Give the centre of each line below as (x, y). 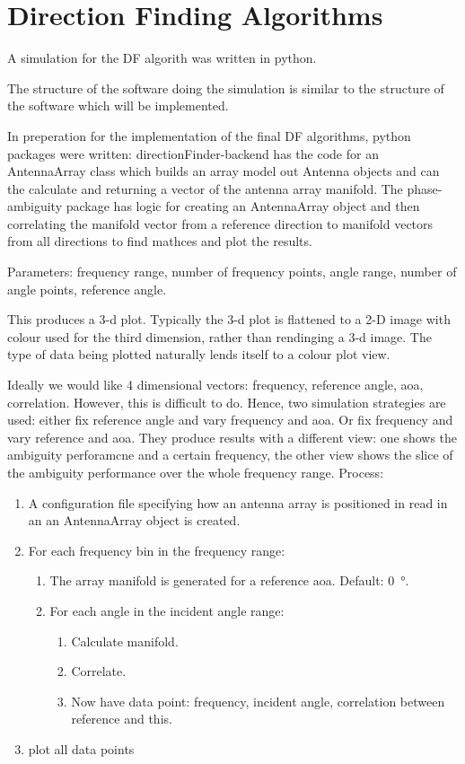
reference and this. (122, 719)
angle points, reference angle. (87, 289)
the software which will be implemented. (118, 105)
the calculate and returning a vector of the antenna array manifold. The (205, 188)
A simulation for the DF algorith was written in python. (162, 58)
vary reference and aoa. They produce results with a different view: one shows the (232, 437)
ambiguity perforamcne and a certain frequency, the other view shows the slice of (230, 455)
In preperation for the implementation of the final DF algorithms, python (209, 135)
